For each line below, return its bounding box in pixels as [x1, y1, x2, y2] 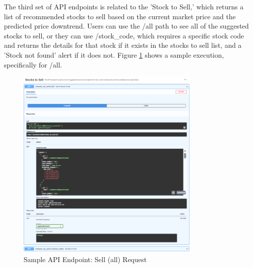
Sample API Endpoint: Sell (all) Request [24, 254, 147, 265]
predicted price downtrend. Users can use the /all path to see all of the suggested [4, 21, 249, 31]
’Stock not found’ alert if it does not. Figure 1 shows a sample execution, [4, 49, 224, 60]
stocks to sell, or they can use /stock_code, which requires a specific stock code [4, 30, 244, 40]
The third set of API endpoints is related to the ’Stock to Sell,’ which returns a [4, 1, 244, 11]
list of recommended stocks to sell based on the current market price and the [4, 11, 236, 21]
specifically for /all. [4, 59, 62, 69]
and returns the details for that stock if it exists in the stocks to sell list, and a [4, 40, 242, 50]
